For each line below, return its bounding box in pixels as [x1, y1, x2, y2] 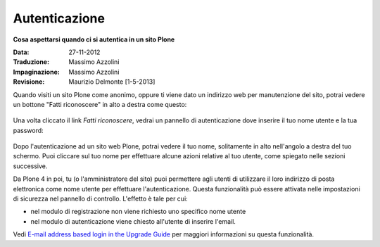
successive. [13, 162, 48, 170]
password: [13, 126, 44, 134]
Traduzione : [13, 58, 49, 66]
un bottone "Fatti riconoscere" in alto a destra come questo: [13, 100, 187, 108]
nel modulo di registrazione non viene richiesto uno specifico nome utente [30, 208, 246, 216]
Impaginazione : [13, 68, 60, 76]
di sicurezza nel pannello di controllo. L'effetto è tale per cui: [13, 194, 188, 203]
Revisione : [13, 77, 45, 86]
